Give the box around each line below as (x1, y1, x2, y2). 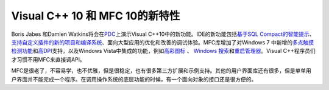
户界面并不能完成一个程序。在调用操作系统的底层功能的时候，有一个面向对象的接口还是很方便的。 (11, 75, 257, 83)
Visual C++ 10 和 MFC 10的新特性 (11, 9, 180, 22)
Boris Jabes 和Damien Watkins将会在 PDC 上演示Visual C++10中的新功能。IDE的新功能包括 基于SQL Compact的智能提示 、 (11, 30, 315, 38)
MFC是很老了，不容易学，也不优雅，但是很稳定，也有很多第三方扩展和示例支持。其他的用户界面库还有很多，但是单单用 (11, 67, 312, 74)
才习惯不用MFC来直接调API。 (11, 55, 85, 63)
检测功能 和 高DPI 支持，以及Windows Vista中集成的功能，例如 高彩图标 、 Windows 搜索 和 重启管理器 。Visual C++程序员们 (11, 47, 316, 55)
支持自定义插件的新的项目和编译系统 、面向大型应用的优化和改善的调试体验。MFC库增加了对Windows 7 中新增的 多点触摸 (11, 38, 314, 46)
